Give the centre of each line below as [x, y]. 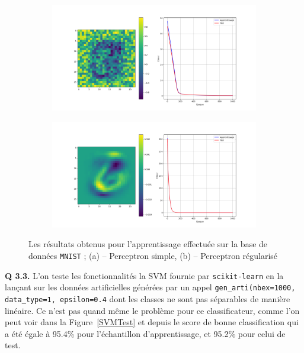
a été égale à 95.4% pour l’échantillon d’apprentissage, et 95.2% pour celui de [145, 333]
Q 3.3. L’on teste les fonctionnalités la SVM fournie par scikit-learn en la [144, 275]
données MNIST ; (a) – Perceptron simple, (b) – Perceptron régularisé [153, 255]
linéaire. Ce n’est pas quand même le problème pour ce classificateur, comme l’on [152, 310]
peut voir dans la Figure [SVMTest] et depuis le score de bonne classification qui [152, 322]
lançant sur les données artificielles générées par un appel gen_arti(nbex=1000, [150, 287]
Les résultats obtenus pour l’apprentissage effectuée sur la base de [148, 244]
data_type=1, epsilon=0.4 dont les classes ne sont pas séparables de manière [148, 298]
